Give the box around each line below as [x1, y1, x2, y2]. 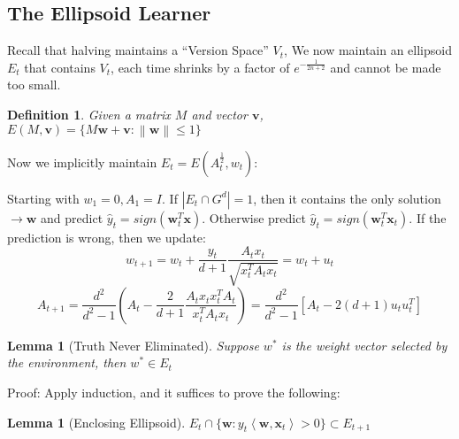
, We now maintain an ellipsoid [284, 41, 452, 59]
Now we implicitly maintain [7, 152, 157, 171]
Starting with [7, 189, 80, 207]
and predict [41, 208, 103, 227]
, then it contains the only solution [253, 189, 441, 207]
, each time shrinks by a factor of [111, 58, 290, 76]
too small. [7, 75, 61, 94]
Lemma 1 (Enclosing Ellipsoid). [7, 412, 186, 431]
